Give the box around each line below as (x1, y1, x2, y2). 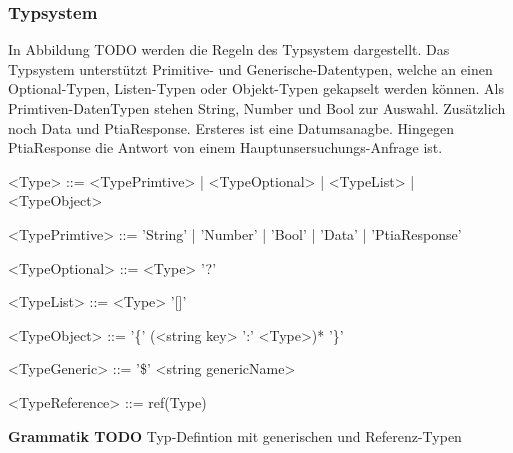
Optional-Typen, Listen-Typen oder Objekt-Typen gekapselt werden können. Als (8, 78, 504, 99)
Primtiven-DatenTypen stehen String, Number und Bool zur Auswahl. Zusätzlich (8, 98, 506, 118)
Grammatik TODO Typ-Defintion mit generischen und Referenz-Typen (8, 425, 462, 446)
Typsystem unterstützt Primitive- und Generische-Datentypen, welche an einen (8, 58, 493, 79)
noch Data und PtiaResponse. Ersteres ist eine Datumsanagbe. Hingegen (8, 117, 455, 138)
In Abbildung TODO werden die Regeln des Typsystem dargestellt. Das (8, 39, 450, 60)
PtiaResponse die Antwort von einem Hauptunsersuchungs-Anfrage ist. (8, 137, 443, 158)
